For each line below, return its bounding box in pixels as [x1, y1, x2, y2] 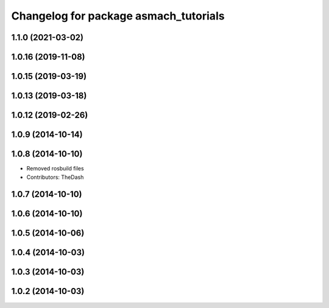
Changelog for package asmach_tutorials [11, 9, 225, 23]
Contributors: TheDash [26, 173, 84, 181]
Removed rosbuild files [26, 165, 85, 172]
